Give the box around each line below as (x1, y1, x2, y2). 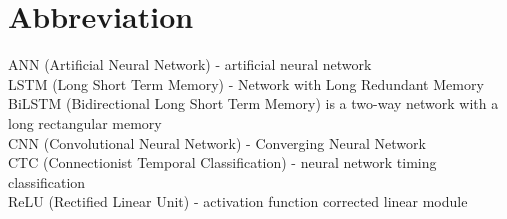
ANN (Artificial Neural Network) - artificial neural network (8, 54, 372, 75)
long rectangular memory (8, 112, 162, 133)
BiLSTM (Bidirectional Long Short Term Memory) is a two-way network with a (8, 93, 499, 114)
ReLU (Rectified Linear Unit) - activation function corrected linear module (8, 191, 468, 212)
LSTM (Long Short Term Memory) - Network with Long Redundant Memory (8, 73, 484, 94)
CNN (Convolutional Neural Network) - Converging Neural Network (8, 132, 426, 153)
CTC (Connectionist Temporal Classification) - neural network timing (8, 152, 437, 173)
